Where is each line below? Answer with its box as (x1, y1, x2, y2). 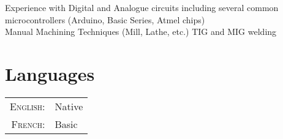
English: (10, 99, 45, 113)
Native (55, 99, 83, 113)
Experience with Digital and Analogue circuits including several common (5, 1, 279, 13)
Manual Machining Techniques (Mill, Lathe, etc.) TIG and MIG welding (5, 25, 277, 38)
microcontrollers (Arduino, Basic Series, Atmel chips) (5, 13, 205, 26)
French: (11, 116, 45, 131)
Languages (5, 61, 95, 86)
